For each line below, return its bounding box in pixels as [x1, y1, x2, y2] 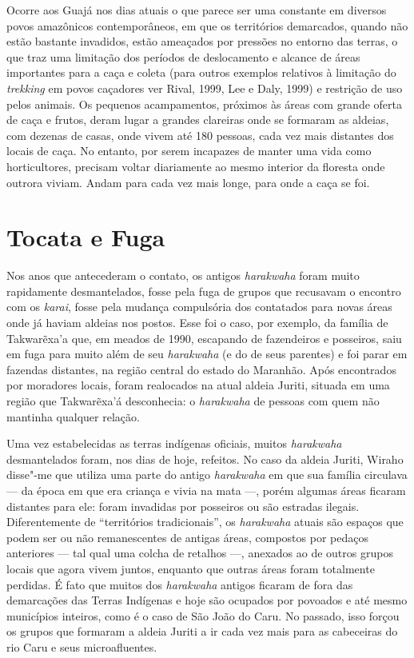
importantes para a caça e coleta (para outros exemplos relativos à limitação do [6, 64, 396, 81]
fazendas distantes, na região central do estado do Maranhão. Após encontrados [6, 361, 396, 377]
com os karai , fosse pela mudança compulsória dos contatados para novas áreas [6, 298, 392, 315]
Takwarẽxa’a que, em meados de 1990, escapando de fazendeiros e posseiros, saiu [6, 329, 402, 346]
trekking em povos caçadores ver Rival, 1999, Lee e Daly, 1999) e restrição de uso [6, 79, 403, 96]
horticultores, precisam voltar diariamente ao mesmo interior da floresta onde [6, 158, 385, 174]
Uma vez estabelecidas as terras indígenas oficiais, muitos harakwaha [6, 435, 342, 452]
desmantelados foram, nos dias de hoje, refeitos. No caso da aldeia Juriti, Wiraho [6, 450, 404, 467]
